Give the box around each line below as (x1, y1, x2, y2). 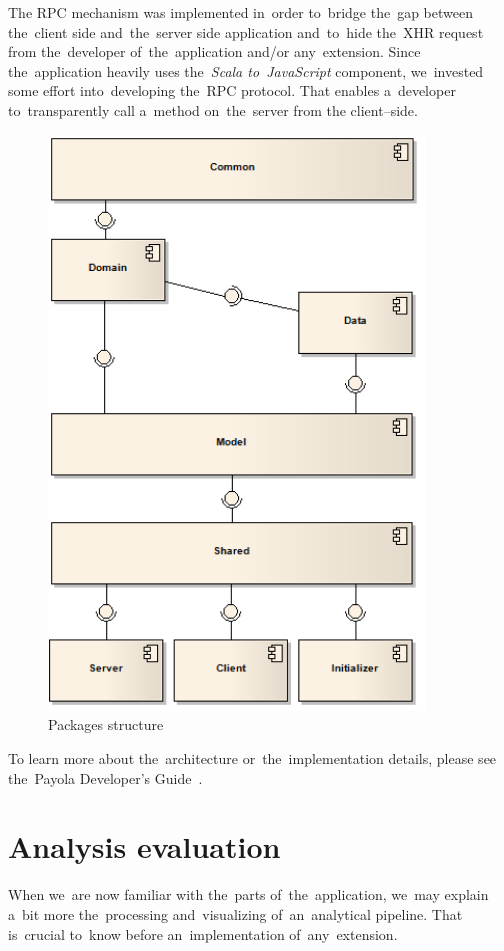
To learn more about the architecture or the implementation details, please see (8, 748, 497, 768)
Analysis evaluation (8, 826, 281, 867)
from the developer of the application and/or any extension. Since (8, 41, 421, 62)
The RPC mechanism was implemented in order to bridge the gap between (8, 2, 473, 22)
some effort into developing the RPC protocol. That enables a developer (8, 80, 456, 101)
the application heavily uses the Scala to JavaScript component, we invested (8, 60, 484, 81)
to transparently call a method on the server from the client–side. (8, 99, 418, 120)
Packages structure (48, 714, 164, 735)
